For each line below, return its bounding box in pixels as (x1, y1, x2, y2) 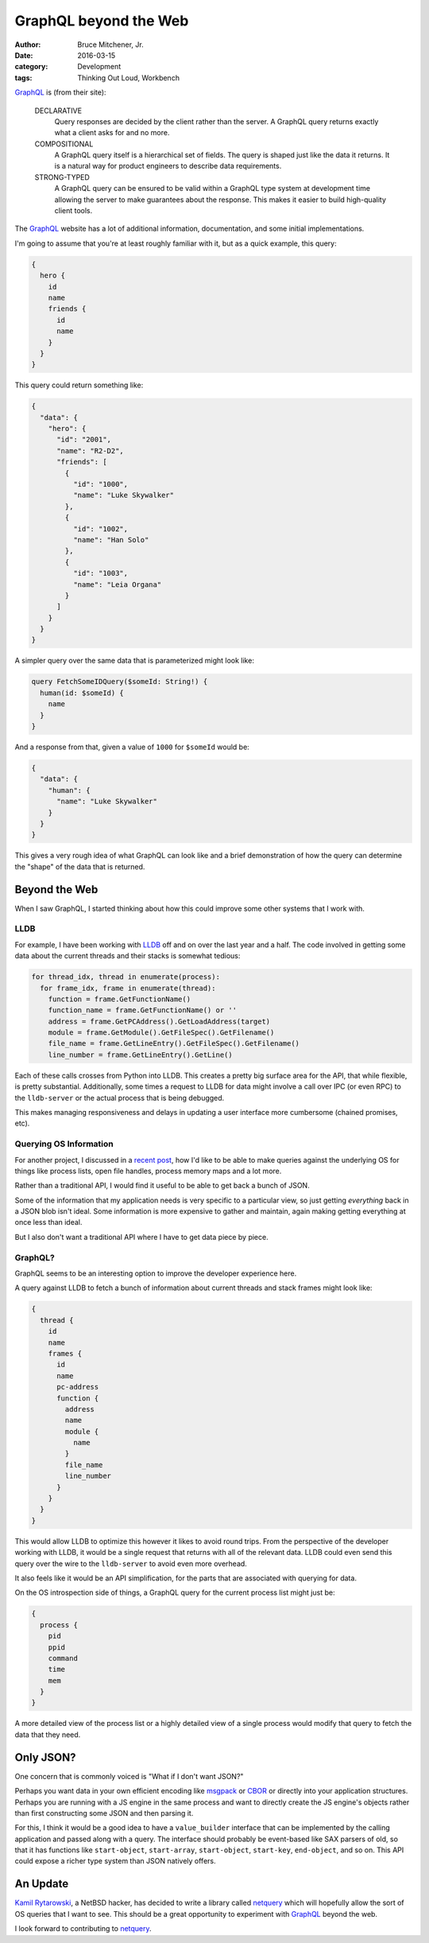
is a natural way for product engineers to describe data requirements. (54, 161, 282, 171)
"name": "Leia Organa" (72, 580, 162, 589)
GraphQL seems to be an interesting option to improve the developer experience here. (14, 1269, 297, 1278)
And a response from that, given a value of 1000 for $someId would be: (14, 742, 249, 752)
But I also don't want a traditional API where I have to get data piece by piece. (14, 1232, 269, 1242)
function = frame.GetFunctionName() (48, 994, 191, 1004)
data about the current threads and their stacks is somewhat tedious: (14, 951, 241, 961)
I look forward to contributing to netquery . (14, 1924, 152, 1933)
